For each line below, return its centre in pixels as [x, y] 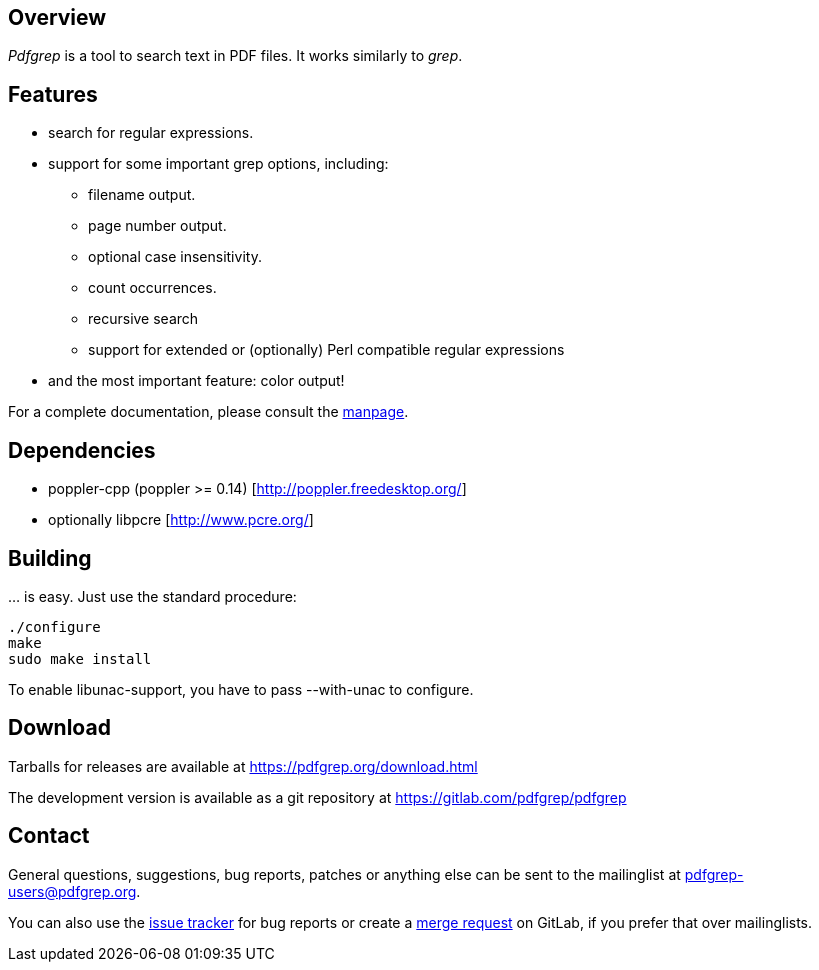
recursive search [143, 319]
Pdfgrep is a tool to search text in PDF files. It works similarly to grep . [235, 56]
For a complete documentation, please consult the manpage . [208, 412]
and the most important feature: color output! [196, 381]
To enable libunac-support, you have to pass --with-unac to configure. [241, 689]
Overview [57, 17]
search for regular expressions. [151, 133]
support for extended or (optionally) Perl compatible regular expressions [326, 350]
